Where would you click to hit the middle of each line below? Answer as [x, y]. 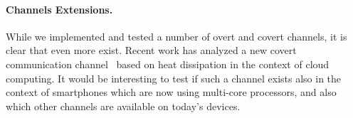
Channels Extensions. [59, 9]
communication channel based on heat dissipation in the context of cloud [168, 64]
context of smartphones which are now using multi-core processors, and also [171, 92]
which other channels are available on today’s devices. [123, 106]
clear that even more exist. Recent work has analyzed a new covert [151, 50]
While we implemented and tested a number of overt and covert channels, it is [176, 36]
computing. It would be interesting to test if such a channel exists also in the [174, 78]
